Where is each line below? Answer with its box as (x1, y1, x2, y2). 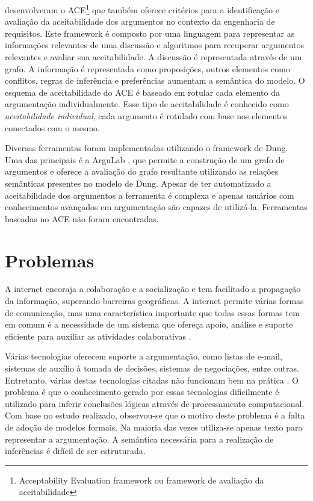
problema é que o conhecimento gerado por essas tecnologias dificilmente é (5, 385, 279, 398)
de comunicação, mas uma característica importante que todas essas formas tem (5, 306, 300, 319)
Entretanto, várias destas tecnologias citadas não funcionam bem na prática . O (5, 373, 299, 386)
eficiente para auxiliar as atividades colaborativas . (5, 329, 191, 342)
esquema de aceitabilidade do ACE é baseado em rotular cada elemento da (5, 86, 280, 98)
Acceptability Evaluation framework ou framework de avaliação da (19, 473, 264, 486)
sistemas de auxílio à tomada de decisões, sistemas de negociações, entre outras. (5, 362, 299, 375)
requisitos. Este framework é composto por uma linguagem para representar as (5, 26, 295, 39)
